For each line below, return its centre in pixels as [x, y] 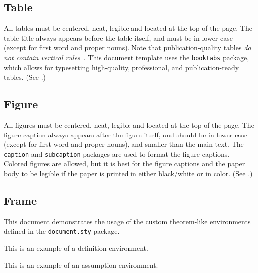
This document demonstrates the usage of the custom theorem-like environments [127, 221]
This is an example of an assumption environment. [81, 264]
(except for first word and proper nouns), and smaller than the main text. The [124, 144]
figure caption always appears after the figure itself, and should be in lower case [126, 134]
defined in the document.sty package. [62, 231]
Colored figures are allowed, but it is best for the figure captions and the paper [125, 164]
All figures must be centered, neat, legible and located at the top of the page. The [129, 125]
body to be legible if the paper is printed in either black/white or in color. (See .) [128, 174]
